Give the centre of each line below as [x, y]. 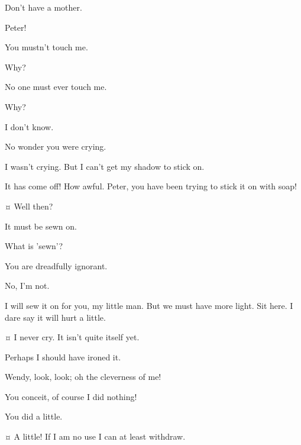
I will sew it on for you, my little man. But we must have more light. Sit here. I [149, 305]
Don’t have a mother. [43, 7]
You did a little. [34, 416]
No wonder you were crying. [56, 146]
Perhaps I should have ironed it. [63, 357]
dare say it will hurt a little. [55, 317]
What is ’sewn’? [34, 246]
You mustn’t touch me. [46, 47]
